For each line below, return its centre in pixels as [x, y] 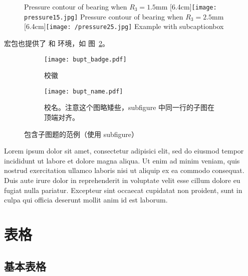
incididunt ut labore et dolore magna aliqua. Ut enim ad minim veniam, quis [122, 160]
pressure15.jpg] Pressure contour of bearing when [104, 16]
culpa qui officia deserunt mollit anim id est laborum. [86, 200]
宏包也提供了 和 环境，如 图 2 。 [57, 43]
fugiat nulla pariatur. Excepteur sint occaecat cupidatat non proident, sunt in [123, 190]
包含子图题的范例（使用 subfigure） [81, 134]
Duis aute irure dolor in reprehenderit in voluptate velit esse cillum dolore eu [122, 180]
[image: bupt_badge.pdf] [85, 59]
